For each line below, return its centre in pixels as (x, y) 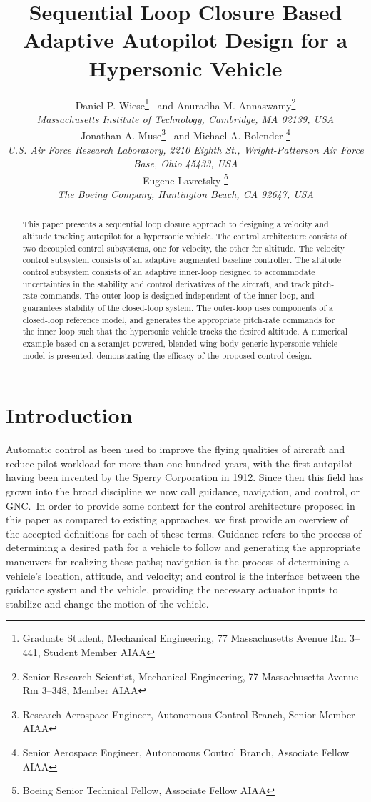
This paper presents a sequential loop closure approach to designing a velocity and (176, 224)
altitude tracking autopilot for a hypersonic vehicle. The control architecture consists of (185, 236)
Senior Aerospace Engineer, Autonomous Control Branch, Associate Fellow (186, 752)
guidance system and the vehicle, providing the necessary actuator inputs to (172, 589)
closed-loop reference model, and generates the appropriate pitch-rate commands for (179, 319)
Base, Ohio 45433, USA (185, 163)
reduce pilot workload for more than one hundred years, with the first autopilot (179, 463)
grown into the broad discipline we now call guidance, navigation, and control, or (183, 491)
